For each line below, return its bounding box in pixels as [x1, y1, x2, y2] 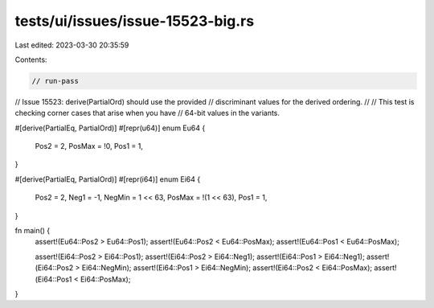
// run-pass [31, 76, 80, 85]
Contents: [14, 55, 47, 64]
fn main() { [14, 226, 51, 236]
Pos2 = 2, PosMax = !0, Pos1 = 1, [35, 142, 144, 151]
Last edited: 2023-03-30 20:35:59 [14, 40, 129, 50]
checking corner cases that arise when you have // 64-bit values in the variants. [14, 109, 280, 118]
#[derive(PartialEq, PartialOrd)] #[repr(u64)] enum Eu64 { [14, 123, 206, 133]
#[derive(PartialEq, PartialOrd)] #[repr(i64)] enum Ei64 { [14, 174, 201, 184]
